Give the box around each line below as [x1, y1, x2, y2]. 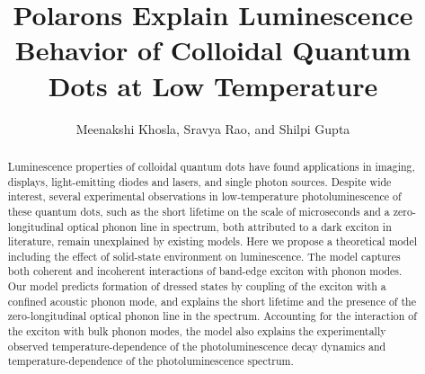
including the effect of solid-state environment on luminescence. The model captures [7, 248, 401, 263]
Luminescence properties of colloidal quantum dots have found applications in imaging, [7, 158, 415, 174]
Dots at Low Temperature [48, 67, 378, 103]
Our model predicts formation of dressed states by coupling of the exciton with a [7, 279, 386, 294]
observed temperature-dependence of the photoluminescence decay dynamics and [7, 338, 386, 353]
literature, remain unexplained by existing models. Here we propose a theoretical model [7, 234, 418, 249]
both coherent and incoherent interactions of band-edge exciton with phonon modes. [7, 263, 403, 279]
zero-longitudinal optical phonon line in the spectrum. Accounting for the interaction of [7, 308, 417, 324]
